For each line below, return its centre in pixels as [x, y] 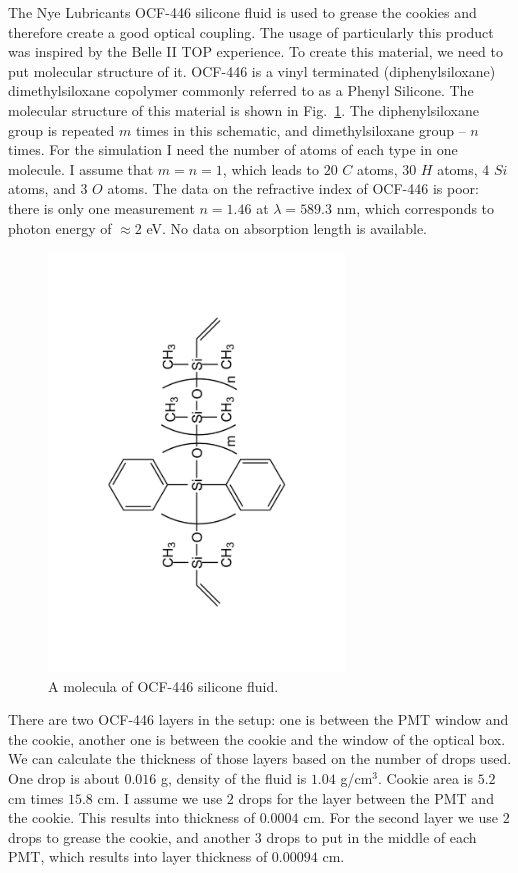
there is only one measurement [101, 207]
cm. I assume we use [160, 797]
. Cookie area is [426, 778]
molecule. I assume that [81, 168]
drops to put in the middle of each [371, 836]
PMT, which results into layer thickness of [138, 856]
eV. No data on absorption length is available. [287, 227]
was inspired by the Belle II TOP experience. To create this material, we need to [255, 51]
